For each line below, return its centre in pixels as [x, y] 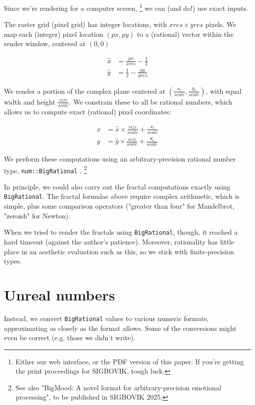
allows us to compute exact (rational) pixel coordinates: [88, 111]
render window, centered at [45, 43]
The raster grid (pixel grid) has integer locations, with [86, 24]
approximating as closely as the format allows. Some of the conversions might [120, 328]
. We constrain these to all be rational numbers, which [151, 101]
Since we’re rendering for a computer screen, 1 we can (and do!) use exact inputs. [126, 7]
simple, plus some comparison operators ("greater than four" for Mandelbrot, [119, 206]
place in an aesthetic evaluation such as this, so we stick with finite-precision [119, 251]
